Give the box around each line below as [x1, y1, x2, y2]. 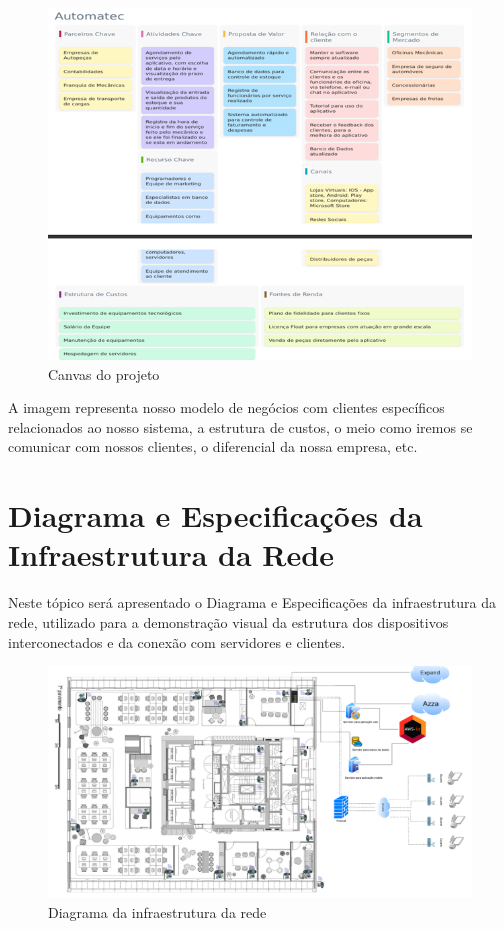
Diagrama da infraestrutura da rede [48, 902, 267, 923]
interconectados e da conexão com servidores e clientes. [8, 631, 346, 652]
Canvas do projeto [48, 363, 160, 384]
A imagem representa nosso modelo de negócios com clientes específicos [8, 397, 445, 418]
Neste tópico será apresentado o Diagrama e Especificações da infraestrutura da [8, 592, 496, 613]
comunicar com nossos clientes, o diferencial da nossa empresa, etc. [8, 436, 418, 457]
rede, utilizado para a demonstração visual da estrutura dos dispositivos [8, 611, 449, 632]
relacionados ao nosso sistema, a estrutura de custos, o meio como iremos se [8, 416, 473, 437]
